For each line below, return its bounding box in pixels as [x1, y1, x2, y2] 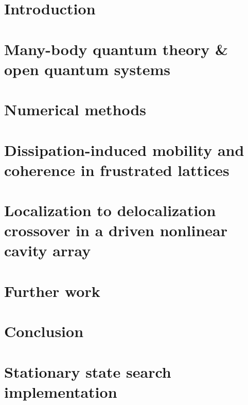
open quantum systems [4, 58, 170, 79]
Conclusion [4, 321, 84, 342]
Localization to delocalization [4, 200, 216, 221]
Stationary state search [4, 361, 171, 382]
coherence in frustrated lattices [4, 159, 229, 180]
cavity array [4, 240, 91, 261]
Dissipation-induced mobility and [4, 139, 244, 160]
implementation [4, 381, 117, 402]
